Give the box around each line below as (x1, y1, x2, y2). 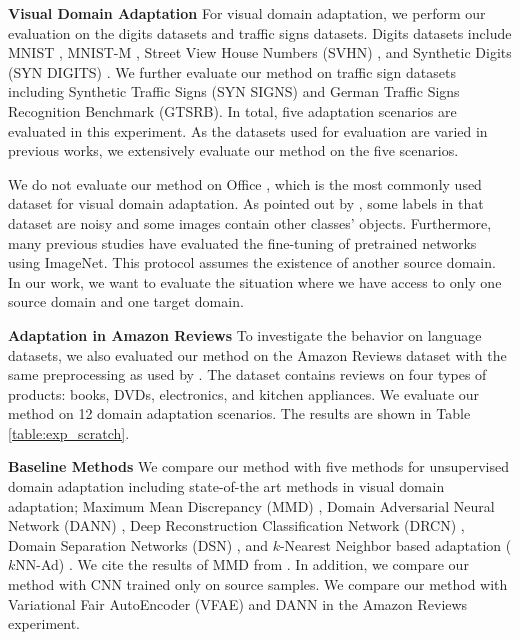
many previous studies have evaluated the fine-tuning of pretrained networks (8, 232, 477, 253)
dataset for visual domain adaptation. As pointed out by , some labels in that (8, 193, 484, 214)
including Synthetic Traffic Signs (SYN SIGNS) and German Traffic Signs (8, 81, 460, 102)
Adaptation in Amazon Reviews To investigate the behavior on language (8, 324, 482, 345)
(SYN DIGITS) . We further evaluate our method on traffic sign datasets (8, 61, 456, 82)
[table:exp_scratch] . (8, 422, 130, 443)
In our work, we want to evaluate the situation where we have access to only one (8, 271, 502, 292)
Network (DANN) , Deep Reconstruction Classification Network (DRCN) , (8, 515, 465, 536)
